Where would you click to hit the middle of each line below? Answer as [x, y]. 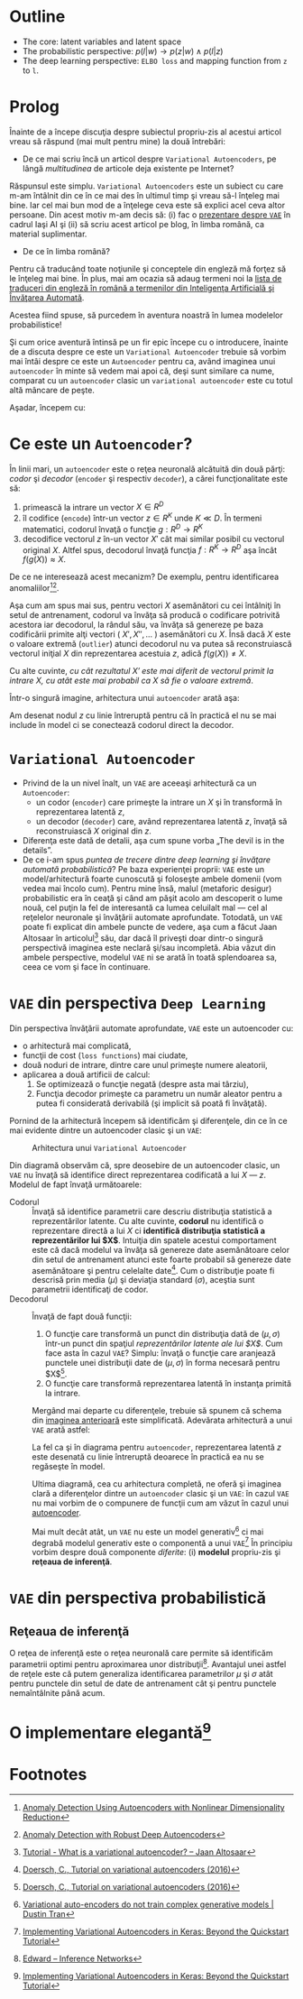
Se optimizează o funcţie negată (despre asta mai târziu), [142, 1083]
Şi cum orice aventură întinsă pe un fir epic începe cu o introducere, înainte [149, 342]
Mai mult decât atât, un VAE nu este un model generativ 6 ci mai [148, 1531]
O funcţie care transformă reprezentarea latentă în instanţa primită [168, 1383]
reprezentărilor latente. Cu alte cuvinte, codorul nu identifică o [148, 1221]
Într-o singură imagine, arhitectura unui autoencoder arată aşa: [124, 698]
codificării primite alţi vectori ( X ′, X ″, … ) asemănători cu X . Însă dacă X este [150, 634]
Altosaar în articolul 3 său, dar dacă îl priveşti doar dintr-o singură [142, 937]
